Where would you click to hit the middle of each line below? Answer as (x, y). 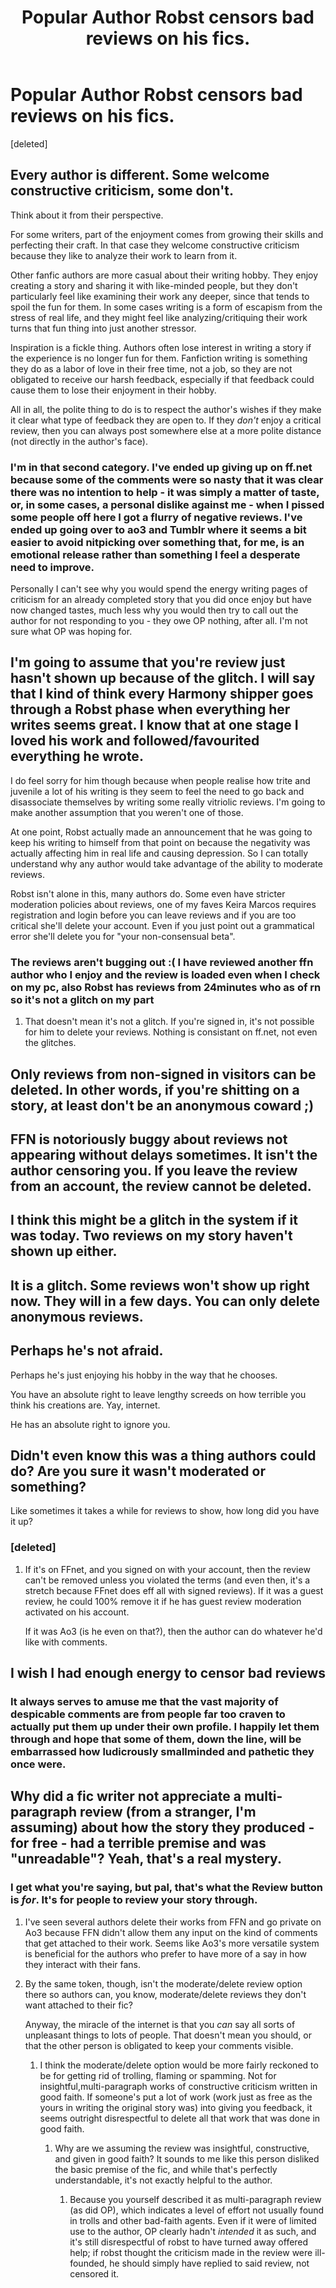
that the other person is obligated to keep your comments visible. (159, 2045)
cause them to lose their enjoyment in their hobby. (113, 390)
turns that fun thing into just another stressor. (103, 328)
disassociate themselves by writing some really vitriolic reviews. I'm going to (168, 802)
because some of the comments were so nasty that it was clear (167, 479)
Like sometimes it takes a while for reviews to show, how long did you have (165, 1511)
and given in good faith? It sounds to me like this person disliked (187, 2158)
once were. (38, 1764)
